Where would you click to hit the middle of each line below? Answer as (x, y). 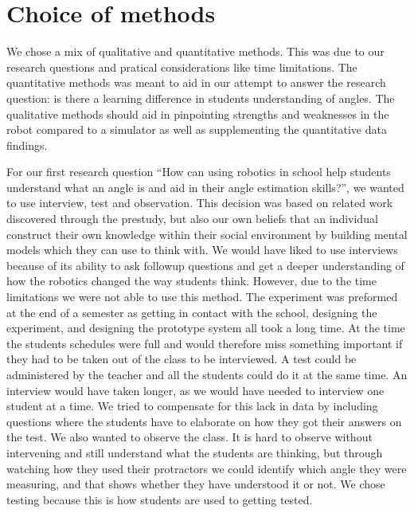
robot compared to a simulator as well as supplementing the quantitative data (197, 129)
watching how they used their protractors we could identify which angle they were (207, 468)
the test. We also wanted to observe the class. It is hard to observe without (189, 437)
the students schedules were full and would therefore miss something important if (205, 343)
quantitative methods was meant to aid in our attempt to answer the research (196, 82)
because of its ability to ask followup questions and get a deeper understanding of (205, 265)
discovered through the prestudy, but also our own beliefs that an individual (192, 219)
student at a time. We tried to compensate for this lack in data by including (192, 406)
